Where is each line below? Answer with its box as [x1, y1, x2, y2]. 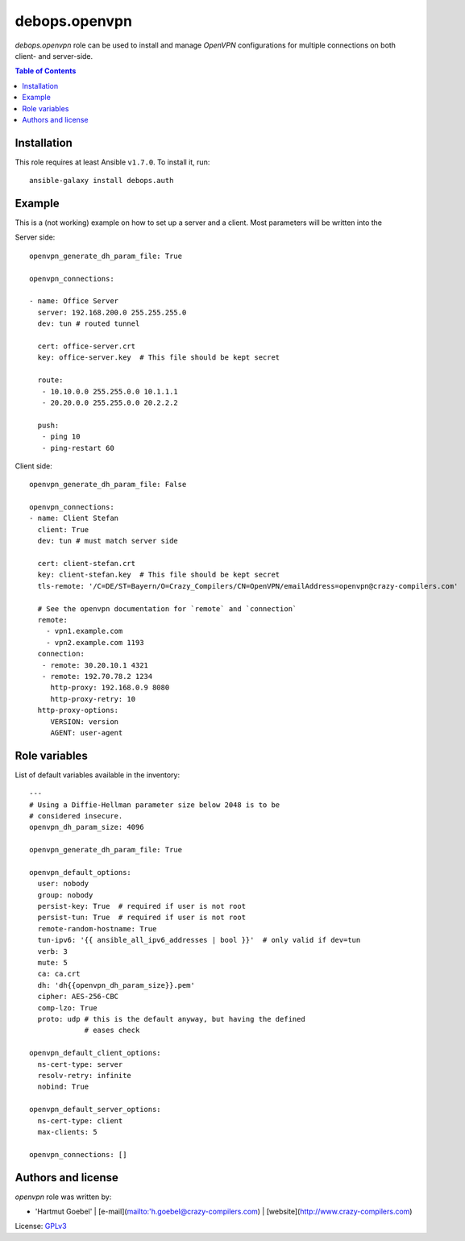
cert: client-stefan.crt [37, 559, 136, 568]
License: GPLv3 [15, 1222, 68, 1231]
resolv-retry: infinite [37, 1071, 132, 1080]
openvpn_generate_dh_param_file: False [29, 480, 187, 489]
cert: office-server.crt [37, 342, 136, 351]
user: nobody [37, 879, 89, 889]
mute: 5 [37, 958, 68, 968]
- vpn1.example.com [45, 627, 123, 636]
